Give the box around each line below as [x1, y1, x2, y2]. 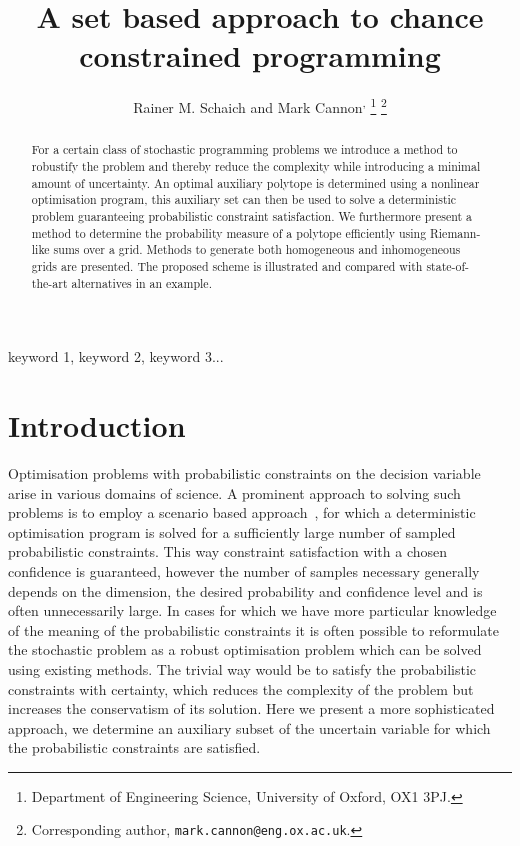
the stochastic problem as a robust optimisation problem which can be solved [8, 639, 482, 660]
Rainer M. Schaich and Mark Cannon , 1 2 [133, 94, 387, 117]
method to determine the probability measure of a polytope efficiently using [31, 224, 427, 241]
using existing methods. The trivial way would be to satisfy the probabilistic [8, 658, 477, 679]
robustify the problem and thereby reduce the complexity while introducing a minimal [31, 158, 481, 175]
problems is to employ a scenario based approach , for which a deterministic [8, 502, 476, 523]
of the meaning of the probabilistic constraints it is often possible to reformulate [8, 619, 500, 640]
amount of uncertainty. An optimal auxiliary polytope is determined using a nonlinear [31, 174, 480, 191]
